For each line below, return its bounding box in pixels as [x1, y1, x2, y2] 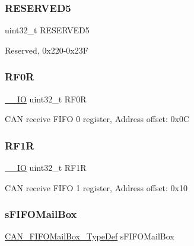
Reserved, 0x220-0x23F [5, 43, 88, 56]
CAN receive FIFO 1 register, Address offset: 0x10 [5, 181, 188, 194]
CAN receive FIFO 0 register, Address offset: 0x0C [5, 113, 190, 125]
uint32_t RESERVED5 [5, 24, 90, 36]
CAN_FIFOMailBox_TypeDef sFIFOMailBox [5, 230, 174, 242]
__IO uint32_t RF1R [5, 161, 87, 174]
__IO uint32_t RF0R [5, 92, 87, 105]
